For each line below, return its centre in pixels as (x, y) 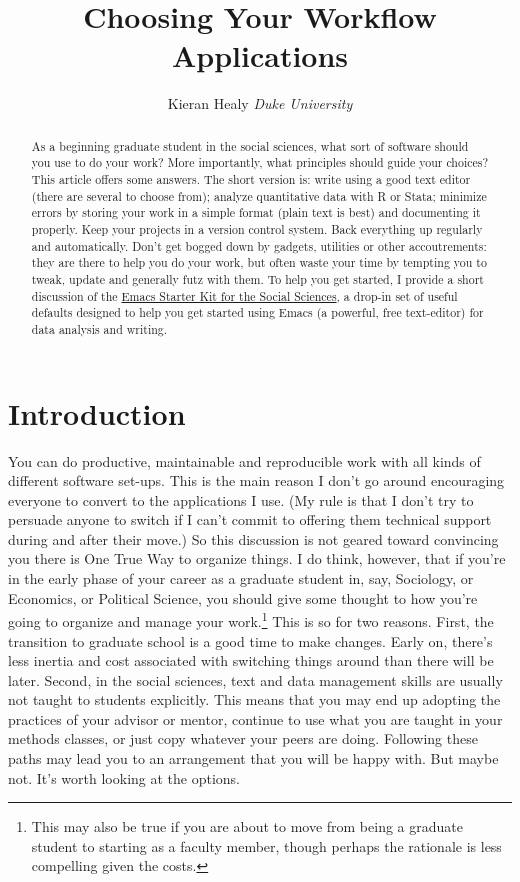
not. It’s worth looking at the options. (124, 777)
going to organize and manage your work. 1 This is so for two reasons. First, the (251, 619)
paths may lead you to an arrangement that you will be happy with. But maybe (253, 758)
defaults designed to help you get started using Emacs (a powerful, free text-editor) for (257, 312)
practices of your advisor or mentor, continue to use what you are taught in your (255, 718)
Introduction (97, 412)
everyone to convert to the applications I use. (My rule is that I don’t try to (241, 499)
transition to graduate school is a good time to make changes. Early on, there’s (250, 640)
